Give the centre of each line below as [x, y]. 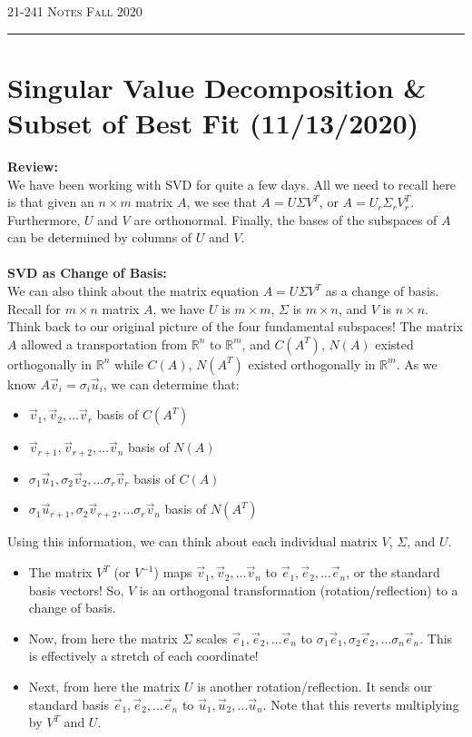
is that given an [51, 202]
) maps [173, 572]
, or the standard [393, 572]
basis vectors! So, [76, 590]
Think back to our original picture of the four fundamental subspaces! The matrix [236, 326]
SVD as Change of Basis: [87, 273]
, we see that [221, 202]
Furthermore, [44, 219]
